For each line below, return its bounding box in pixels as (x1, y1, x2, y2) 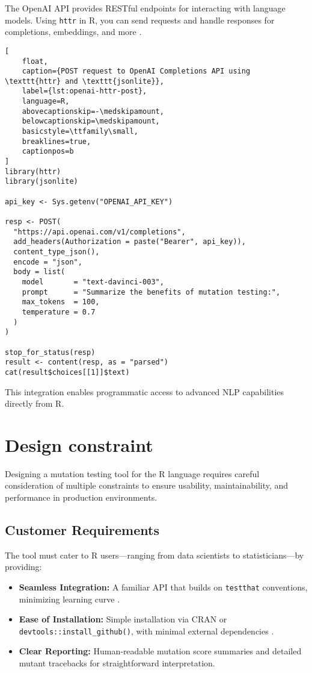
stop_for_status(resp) (5, 348, 96, 357)
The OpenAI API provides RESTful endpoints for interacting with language (5, 2, 286, 14)
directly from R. (5, 397, 64, 410)
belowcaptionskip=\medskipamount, (22, 117, 160, 126)
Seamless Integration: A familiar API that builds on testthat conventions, (19, 580, 308, 593)
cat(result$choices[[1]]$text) (5, 368, 130, 377)
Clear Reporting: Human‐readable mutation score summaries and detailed (19, 645, 302, 657)
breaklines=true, (22, 137, 91, 146)
